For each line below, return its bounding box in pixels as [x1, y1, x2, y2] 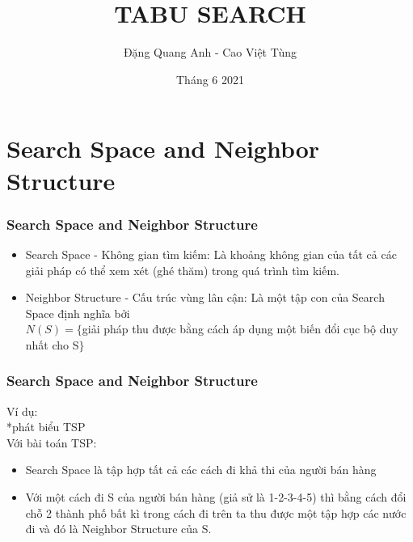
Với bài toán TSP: [6, 434, 97, 451]
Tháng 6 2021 [176, 70, 244, 87]
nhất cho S [25, 336, 79, 353]
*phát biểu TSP [6, 418, 86, 435]
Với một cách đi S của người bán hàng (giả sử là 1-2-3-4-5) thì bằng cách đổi [25, 489, 407, 506]
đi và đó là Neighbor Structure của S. [25, 520, 212, 537]
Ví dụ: [6, 402, 38, 419]
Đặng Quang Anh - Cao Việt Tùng [123, 44, 297, 61]
